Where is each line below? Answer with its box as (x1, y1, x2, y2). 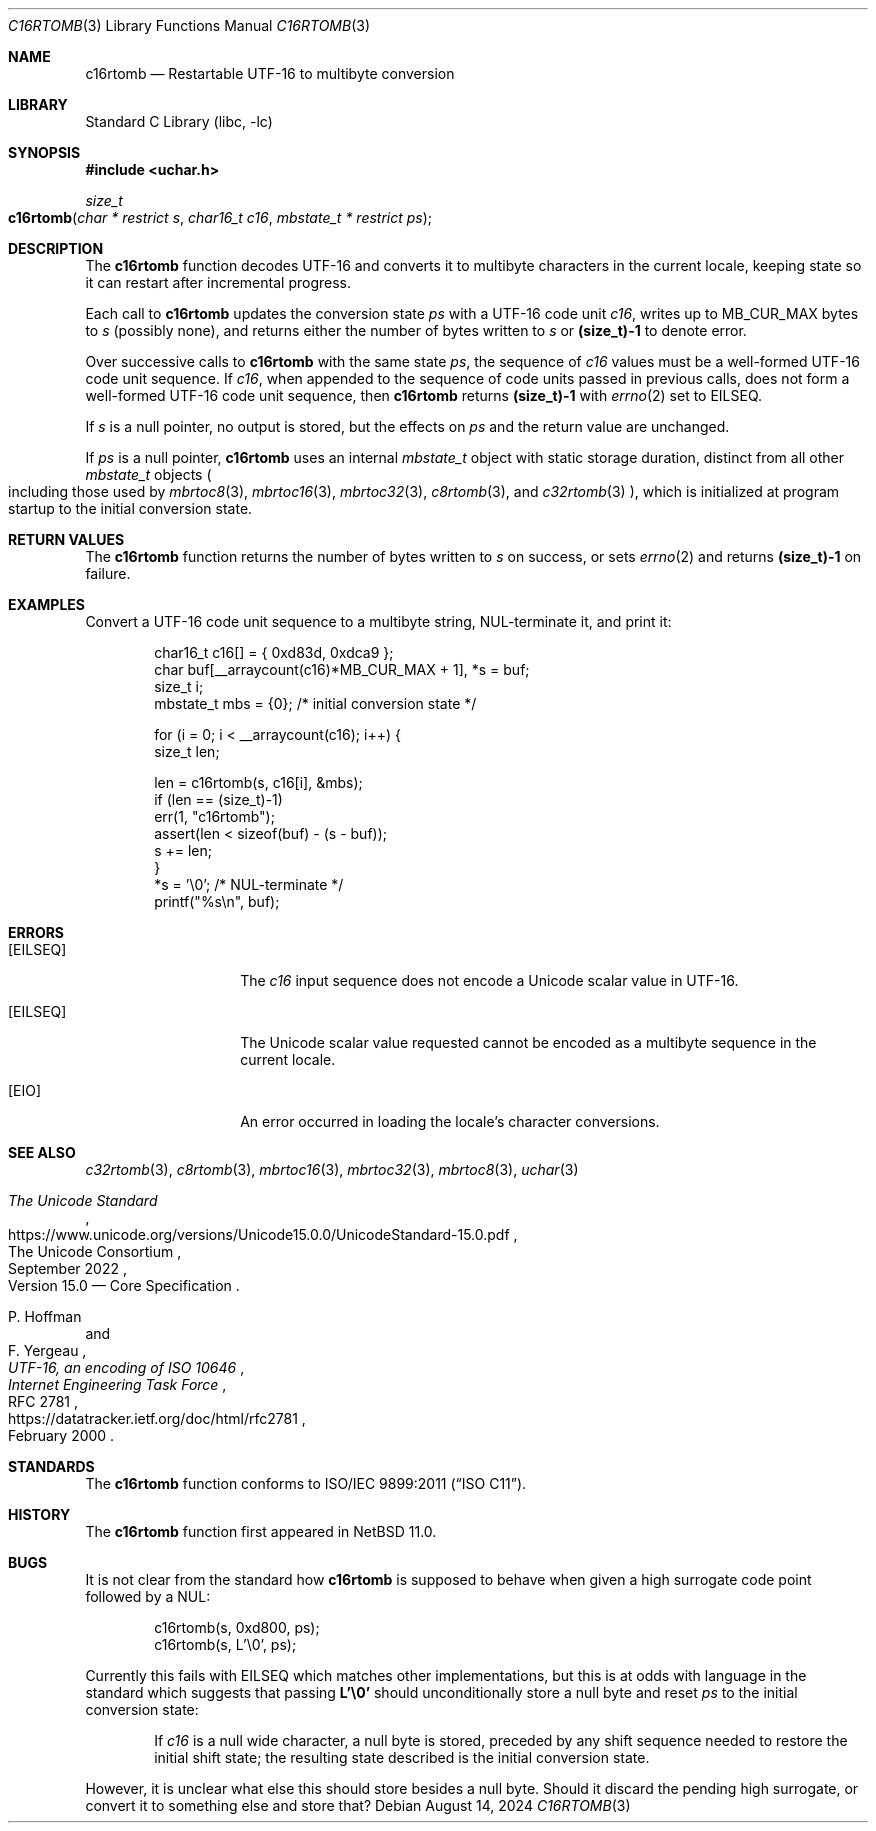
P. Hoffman (8, 1308, 82, 1325)
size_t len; (154, 743, 220, 760)
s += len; (154, 842, 213, 859)
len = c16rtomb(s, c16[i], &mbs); (154, 774, 363, 791)
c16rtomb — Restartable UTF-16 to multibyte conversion (85, 65, 455, 82)
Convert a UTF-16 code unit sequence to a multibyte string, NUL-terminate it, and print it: (85, 613, 672, 630)
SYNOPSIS (8, 144, 81, 161)
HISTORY (8, 1506, 71, 1523)
